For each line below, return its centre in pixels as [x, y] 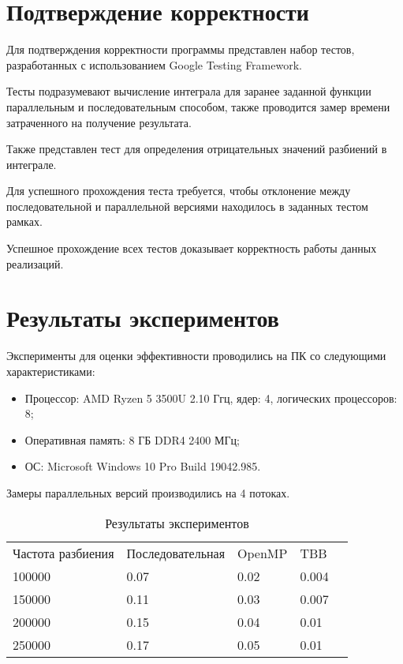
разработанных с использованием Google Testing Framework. [154, 64]
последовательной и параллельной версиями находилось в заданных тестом [187, 206]
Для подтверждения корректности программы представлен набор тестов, [181, 49]
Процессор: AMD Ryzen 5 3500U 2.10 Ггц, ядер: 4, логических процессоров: [211, 398]
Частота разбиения [63, 553]
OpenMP [263, 553]
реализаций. [35, 263]
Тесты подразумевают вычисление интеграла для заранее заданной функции [189, 91]
